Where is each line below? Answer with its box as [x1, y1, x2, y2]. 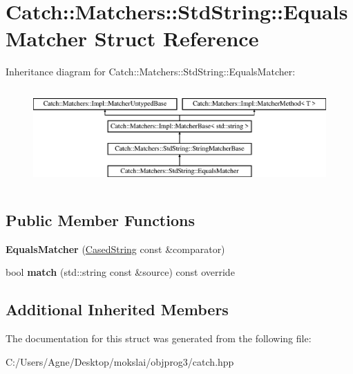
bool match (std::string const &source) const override [6, 265, 235, 279]
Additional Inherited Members [6, 299, 229, 320]
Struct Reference [94, 24, 259, 53]
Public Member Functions [6, 209, 195, 230]
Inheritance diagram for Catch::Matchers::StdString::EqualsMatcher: [6, 64, 296, 79]
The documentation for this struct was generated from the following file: [6, 331, 312, 346]
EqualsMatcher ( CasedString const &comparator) [6, 241, 225, 256]
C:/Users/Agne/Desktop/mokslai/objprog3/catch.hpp [6, 354, 234, 368]
